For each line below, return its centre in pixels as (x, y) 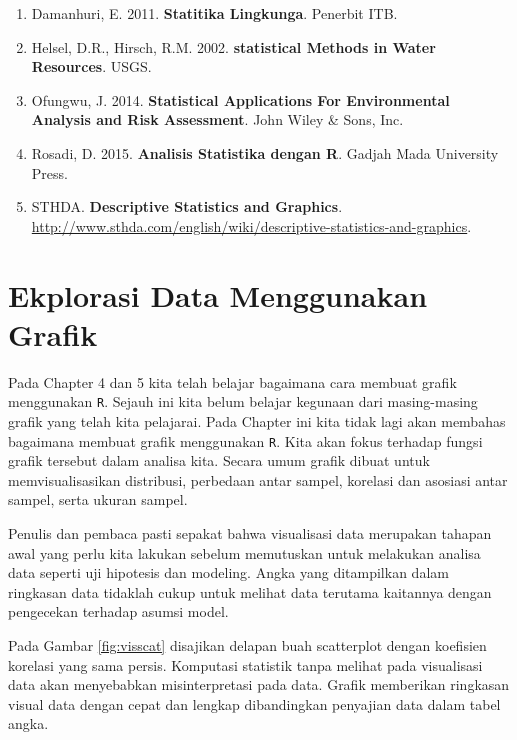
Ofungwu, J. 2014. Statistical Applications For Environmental (240, 99)
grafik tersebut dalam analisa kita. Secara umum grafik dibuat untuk (219, 460)
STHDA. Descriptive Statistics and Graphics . (187, 206)
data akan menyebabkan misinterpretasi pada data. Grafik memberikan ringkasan (259, 684)
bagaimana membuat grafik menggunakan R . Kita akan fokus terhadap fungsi (245, 440)
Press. (49, 172)
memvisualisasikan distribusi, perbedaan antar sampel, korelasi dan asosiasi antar (258, 479)
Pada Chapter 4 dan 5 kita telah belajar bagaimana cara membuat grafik (232, 381)
